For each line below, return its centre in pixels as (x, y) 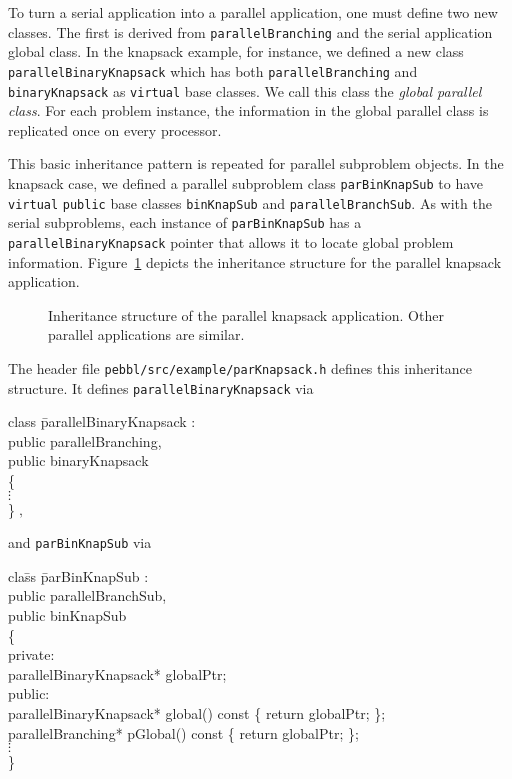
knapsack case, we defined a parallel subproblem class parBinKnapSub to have (246, 182)
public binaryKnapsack (78, 460)
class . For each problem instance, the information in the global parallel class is (248, 110)
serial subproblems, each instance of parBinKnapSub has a (185, 222)
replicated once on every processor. (115, 129)
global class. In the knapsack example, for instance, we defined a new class (236, 51)
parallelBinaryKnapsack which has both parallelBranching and (213, 70)
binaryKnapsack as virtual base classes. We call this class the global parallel (245, 90)
